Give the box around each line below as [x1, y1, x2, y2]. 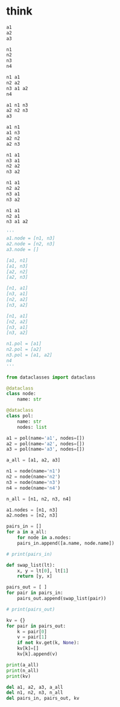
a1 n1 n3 [6, 102, 28, 108]
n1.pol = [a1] [6, 340, 42, 347]
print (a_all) [6, 662, 39, 668]
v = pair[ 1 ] [17, 634, 47, 640]
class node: [6, 391, 36, 397]
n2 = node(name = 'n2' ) [6, 474, 61, 480]
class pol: [6, 413, 34, 419]
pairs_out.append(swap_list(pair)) [17, 596, 107, 602]
